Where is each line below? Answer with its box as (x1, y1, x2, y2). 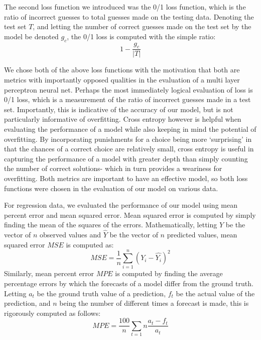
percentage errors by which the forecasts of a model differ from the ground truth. (4, 278, 253, 289)
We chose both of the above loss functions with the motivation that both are (4, 64, 240, 75)
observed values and (40, 229, 101, 240)
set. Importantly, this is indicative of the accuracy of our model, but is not (4, 104, 233, 114)
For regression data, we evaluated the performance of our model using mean (4, 200, 237, 210)
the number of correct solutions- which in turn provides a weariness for (4, 163, 222, 174)
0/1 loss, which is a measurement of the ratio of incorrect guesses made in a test (4, 94, 251, 105)
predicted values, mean (167, 229, 237, 240)
